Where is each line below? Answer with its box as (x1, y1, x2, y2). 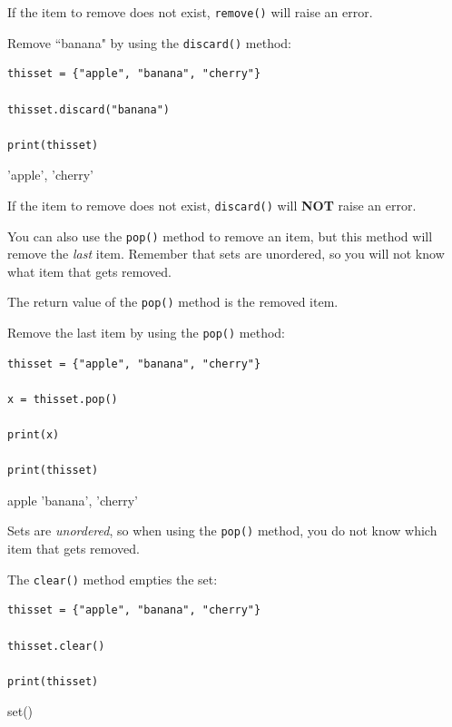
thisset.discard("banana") (7, 103, 170, 116)
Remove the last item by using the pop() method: (7, 323, 286, 342)
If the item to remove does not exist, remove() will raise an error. (7, 3, 373, 21)
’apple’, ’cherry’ (7, 165, 93, 184)
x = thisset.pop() (7, 392, 118, 406)
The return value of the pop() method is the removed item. (7, 292, 339, 311)
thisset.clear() (7, 639, 105, 653)
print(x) (7, 428, 60, 442)
